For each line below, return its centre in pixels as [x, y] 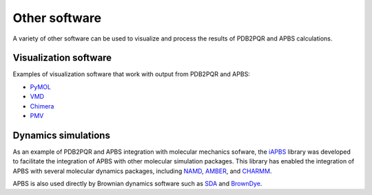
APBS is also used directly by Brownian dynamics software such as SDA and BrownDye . [137, 184]
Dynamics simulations [61, 135]
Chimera [42, 106]
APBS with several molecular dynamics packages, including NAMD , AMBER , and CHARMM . [142, 171]
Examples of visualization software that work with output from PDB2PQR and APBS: [132, 74]
